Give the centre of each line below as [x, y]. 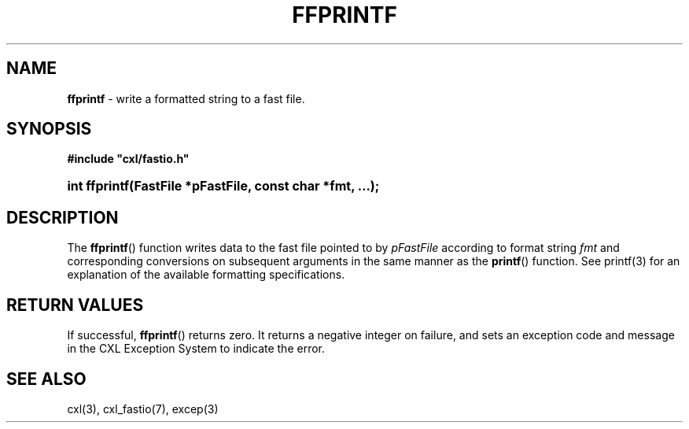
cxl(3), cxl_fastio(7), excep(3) [143, 409]
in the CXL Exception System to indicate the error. [196, 349]
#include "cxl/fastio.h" [128, 159]
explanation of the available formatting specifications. [206, 275]
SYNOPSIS [49, 129]
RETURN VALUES [75, 305]
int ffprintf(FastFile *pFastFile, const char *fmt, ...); [223, 186]
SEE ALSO [46, 379]
